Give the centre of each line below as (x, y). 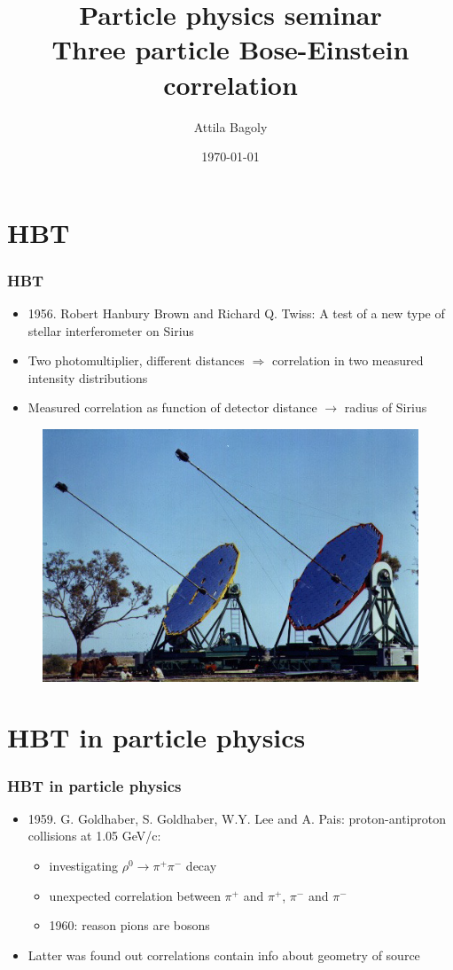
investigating (84, 866)
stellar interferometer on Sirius (111, 330)
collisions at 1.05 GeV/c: (94, 836)
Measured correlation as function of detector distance (172, 407)
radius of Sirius (386, 407)
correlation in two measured (348, 360)
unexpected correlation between (135, 895)
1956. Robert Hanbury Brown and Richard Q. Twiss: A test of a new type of (236, 313)
